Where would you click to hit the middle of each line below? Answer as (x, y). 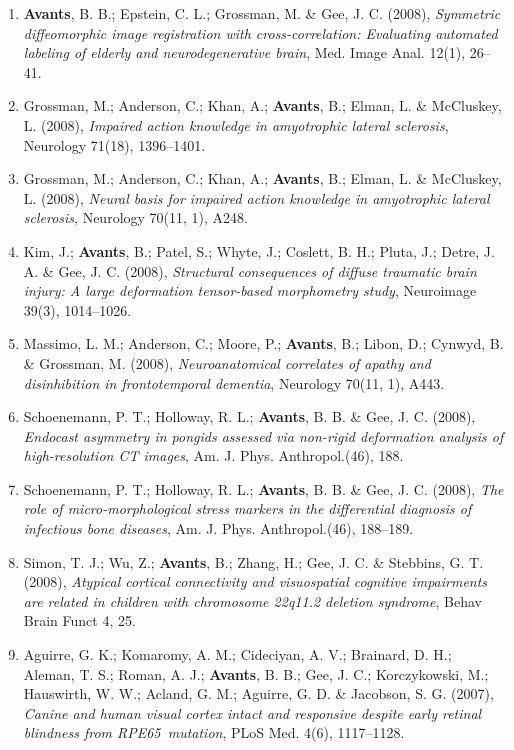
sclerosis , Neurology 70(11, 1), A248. (135, 217)
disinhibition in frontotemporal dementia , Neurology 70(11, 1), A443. (234, 382)
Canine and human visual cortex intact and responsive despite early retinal (252, 712)
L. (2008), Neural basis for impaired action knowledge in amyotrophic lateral (256, 197)
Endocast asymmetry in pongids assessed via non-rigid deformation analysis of (263, 435)
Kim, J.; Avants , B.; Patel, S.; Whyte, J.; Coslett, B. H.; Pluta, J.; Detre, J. (259, 250)
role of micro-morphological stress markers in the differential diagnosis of (247, 508)
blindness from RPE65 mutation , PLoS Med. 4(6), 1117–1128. (214, 732)
